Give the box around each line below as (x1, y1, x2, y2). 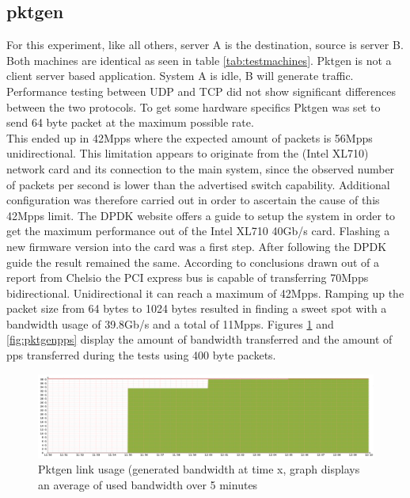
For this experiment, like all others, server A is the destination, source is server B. (6, 36, 404, 53)
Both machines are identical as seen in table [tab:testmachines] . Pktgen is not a (6, 51, 392, 68)
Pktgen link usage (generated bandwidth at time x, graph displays (38, 461, 360, 477)
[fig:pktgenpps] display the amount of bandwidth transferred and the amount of (6, 331, 393, 348)
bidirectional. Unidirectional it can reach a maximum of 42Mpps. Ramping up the (6, 284, 404, 301)
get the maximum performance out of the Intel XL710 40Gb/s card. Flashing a (6, 222, 390, 239)
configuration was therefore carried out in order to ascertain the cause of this (6, 192, 380, 208)
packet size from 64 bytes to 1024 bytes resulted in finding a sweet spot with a (6, 300, 387, 317)
